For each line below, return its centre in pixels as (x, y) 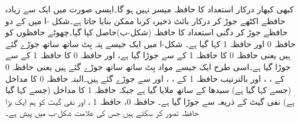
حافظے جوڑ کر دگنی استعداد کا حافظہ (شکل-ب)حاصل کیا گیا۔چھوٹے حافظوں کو (146, 32)
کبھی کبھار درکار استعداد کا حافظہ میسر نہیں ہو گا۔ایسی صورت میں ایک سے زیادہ (150, 9)
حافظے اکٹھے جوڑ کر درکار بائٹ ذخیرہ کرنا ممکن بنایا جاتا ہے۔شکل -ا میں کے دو (146, 20)
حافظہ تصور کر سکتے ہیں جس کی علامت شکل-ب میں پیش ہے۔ (102, 113)
